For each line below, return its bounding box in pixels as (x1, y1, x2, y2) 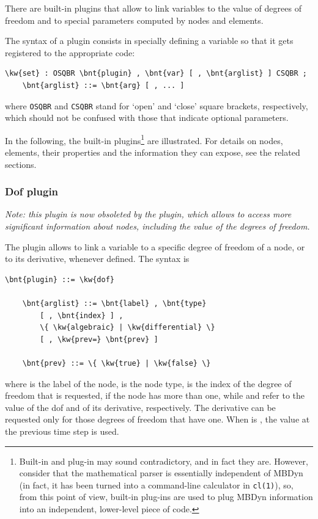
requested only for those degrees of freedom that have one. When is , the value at (5, 413, 310, 426)
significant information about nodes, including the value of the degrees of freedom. (5, 220, 310, 233)
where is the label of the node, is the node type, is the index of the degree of (5, 377, 292, 390)
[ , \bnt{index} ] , (40, 311, 124, 320)
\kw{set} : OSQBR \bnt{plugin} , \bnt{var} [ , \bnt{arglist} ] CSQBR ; (5, 69, 307, 78)
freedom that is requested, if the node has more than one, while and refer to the (5, 389, 305, 402)
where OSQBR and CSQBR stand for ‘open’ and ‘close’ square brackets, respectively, (5, 99, 308, 112)
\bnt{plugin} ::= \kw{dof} (5, 275, 114, 284)
